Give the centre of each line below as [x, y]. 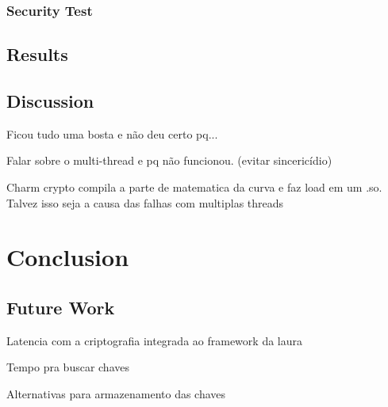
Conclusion [68, 257]
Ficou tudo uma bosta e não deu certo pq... [112, 133]
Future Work [61, 307]
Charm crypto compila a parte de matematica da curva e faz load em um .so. [194, 187]
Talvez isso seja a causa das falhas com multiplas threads [145, 202]
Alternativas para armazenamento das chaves [116, 393]
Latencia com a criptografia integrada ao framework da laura [154, 340]
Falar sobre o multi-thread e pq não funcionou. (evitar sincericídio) [169, 160]
